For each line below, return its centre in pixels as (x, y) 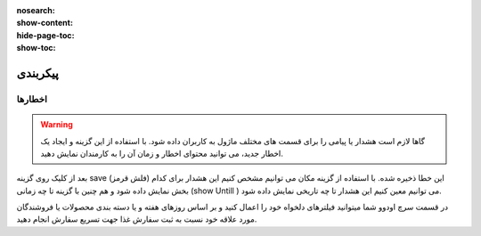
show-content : (45, 23)
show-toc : (36, 48)
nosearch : (36, 10)
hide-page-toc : (45, 35)
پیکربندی (38, 73)
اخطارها (32, 99)
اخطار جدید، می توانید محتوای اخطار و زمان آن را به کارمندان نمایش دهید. (162, 153)
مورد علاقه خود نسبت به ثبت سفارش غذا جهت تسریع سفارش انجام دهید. (137, 219)
